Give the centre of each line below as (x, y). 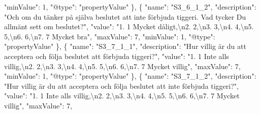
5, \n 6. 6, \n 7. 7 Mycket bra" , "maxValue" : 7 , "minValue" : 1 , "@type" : (110, 36)
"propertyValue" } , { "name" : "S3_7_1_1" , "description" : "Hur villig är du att (125, 46)
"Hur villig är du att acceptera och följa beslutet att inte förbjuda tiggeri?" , (121, 85)
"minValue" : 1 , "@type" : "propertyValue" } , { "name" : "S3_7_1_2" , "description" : (130, 76)
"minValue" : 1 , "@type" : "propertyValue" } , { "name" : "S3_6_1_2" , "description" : (130, 7)
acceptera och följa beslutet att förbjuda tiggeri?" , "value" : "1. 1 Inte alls (117, 56)
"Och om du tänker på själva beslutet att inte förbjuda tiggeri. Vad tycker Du (125, 16)
